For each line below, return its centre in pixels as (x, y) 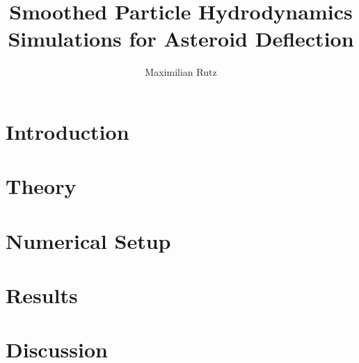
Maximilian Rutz (181, 72)
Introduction (67, 131)
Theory (41, 186)
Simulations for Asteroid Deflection (181, 39)
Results (42, 295)
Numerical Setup (88, 240)
